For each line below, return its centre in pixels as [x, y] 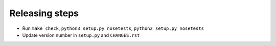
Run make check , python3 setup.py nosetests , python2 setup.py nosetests [113, 28]
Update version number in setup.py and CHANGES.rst [81, 35]
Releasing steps [44, 13]
